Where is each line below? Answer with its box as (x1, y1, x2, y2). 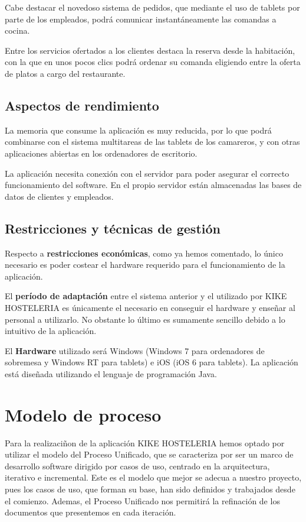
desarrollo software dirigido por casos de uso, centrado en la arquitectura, (5, 459, 270, 472)
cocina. (5, 24, 30, 37)
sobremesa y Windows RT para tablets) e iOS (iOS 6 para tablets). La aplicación (5, 356, 298, 368)
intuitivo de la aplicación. (5, 325, 97, 337)
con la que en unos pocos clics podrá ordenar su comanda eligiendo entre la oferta (5, 56, 301, 68)
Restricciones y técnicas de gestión (5, 219, 221, 237)
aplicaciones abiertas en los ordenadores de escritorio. (5, 147, 198, 159)
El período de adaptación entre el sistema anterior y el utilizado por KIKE (5, 290, 287, 302)
